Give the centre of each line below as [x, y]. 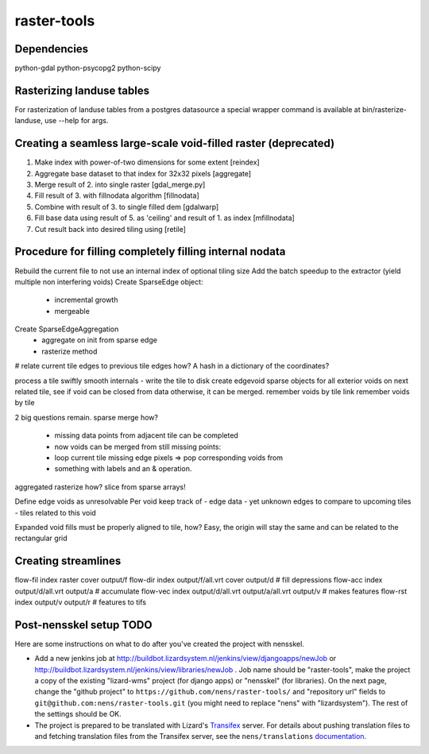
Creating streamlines [68, 561]
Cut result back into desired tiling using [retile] [110, 229]
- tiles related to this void [56, 512]
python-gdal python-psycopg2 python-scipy [88, 68]
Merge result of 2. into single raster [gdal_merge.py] [120, 185]
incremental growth [86, 300]
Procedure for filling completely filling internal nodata [150, 251]
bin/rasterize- [385, 109]
